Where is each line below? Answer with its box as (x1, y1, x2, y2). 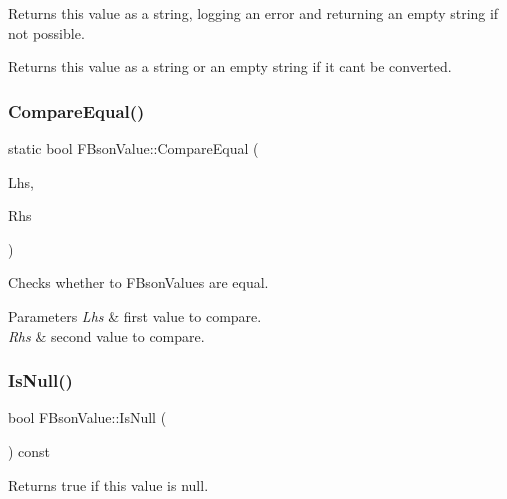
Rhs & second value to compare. (8, 325, 205, 346)
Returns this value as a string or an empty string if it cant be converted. (8, 56, 452, 77)
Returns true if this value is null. (8, 474, 209, 495)
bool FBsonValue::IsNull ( (8, 407, 167, 428)
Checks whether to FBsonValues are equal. (8, 272, 269, 293)
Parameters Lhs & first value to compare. (8, 305, 262, 326)
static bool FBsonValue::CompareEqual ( (8, 138, 259, 158)
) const (8, 440, 51, 461)
